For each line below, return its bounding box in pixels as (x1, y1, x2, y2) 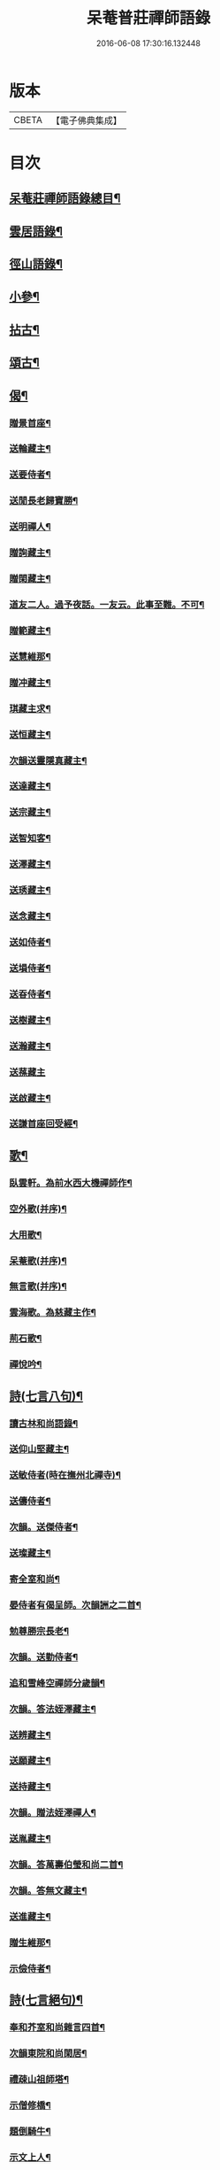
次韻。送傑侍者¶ (9, 1521, 79, 1533)
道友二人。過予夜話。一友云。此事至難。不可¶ (9, 598, 205, 611)
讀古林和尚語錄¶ (9, 1417, 79, 1430)
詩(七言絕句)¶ (9, 1993, 84, 2008)
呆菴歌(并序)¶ (9, 1255, 67, 1267)
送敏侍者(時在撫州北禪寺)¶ (9, 1469, 122, 1481)
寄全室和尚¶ (9, 1573, 60, 1586)
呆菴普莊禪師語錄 (86, 8, 210, 28)
